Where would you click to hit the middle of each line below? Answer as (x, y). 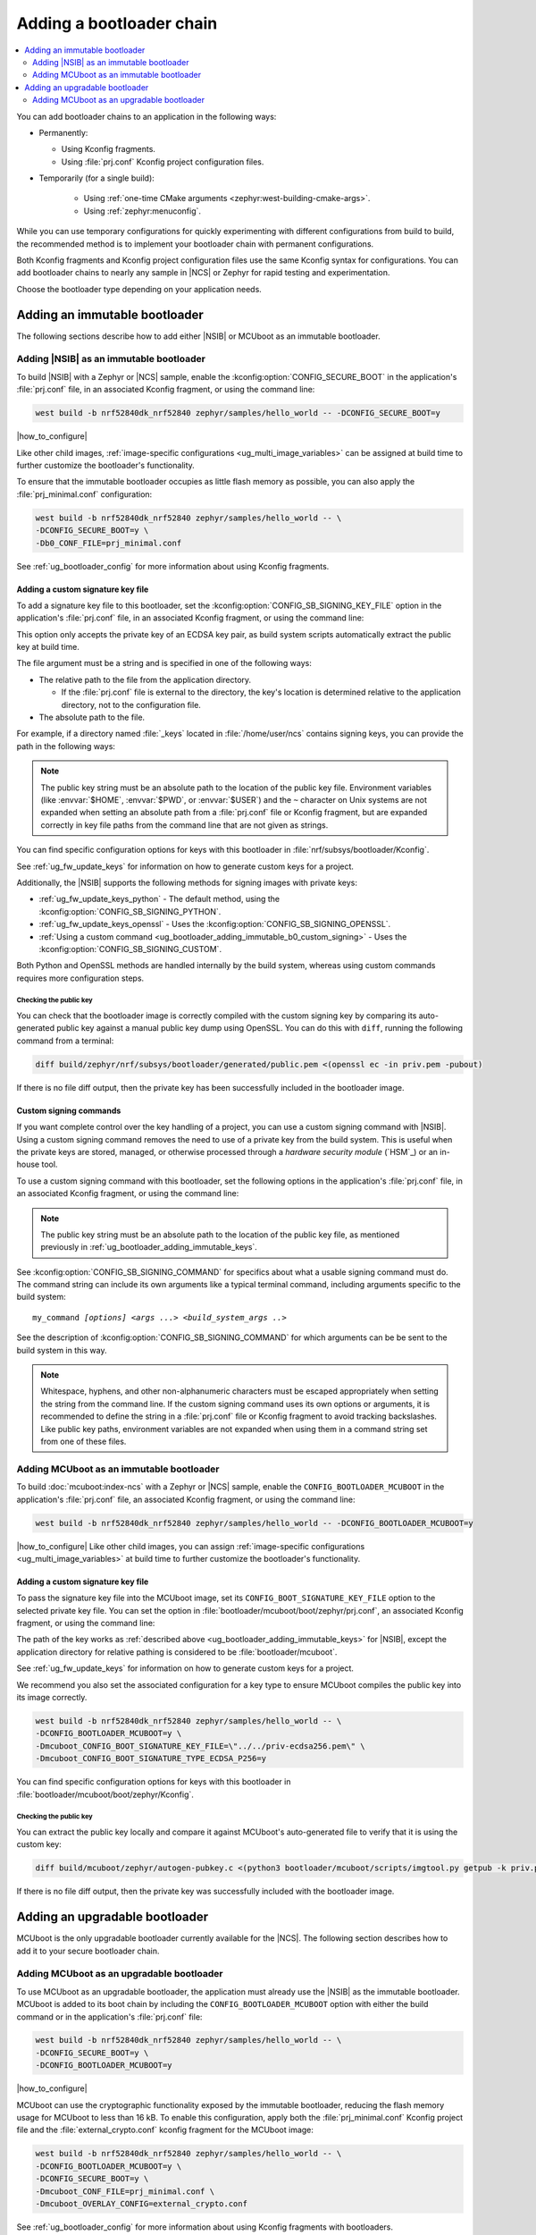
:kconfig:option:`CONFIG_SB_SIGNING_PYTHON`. (130, 911)
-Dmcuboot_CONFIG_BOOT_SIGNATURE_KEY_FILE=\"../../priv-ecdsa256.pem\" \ (200, 1746)
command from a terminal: (65, 1041)
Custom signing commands (69, 1110)
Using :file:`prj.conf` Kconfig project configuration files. (163, 162)
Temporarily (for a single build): (97, 178)
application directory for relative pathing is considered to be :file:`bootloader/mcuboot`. (177, 1652)
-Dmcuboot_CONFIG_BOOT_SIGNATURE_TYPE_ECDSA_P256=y (151, 1758)
